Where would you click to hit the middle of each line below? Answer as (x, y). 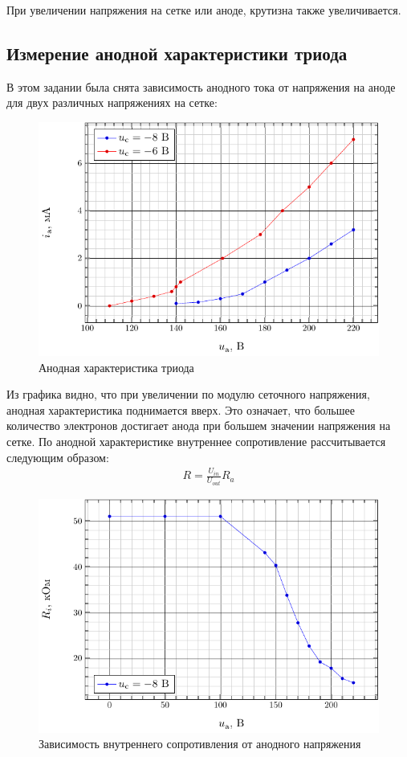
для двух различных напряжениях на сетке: (112, 102)
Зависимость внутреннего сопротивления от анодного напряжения (200, 744)
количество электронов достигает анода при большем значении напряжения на (199, 426)
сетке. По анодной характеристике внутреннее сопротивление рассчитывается (196, 441)
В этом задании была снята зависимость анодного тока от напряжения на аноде (201, 86)
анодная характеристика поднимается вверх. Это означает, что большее (181, 409)
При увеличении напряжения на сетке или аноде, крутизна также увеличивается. (204, 10)
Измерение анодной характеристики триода (177, 53)
